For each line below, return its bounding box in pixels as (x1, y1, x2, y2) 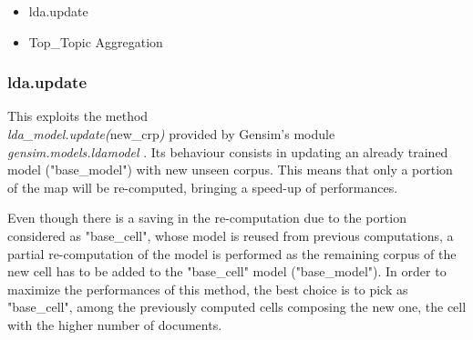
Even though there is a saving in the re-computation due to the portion (7, 208, 406, 227)
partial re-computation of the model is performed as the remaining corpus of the (7, 244, 457, 263)
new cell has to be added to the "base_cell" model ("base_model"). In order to (7, 262, 447, 281)
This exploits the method (7, 106, 149, 125)
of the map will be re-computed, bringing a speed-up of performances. (7, 177, 398, 196)
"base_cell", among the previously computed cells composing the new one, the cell (7, 297, 467, 316)
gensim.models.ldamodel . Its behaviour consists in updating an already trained (7, 142, 448, 161)
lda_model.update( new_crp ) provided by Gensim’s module (7, 125, 335, 143)
